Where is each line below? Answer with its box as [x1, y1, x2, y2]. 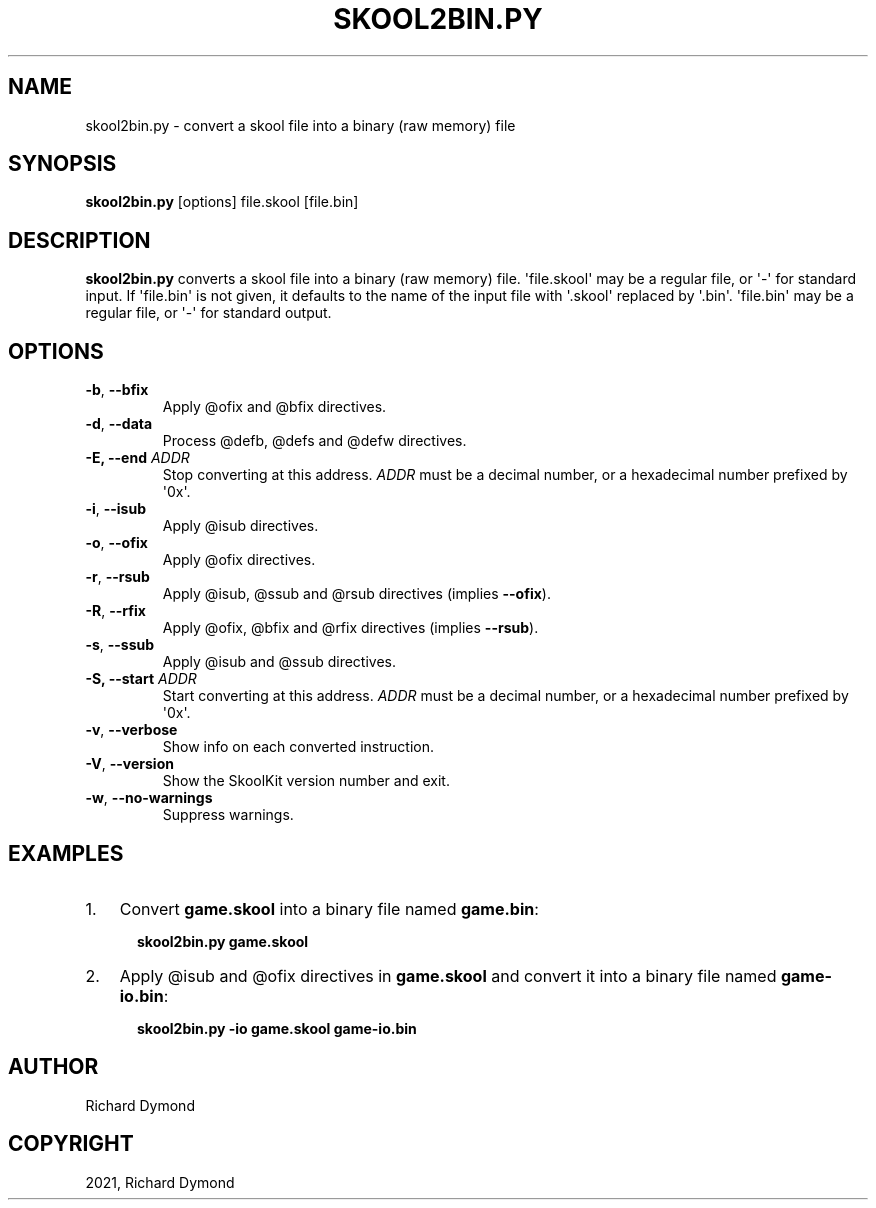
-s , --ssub [85, 636, 155, 654]
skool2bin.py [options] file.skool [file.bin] [85, 193, 359, 211]
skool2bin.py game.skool [137, 932, 309, 950]
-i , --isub [85, 500, 146, 518]
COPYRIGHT [8, 1131, 134, 1157]
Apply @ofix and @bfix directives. [162, 398, 387, 416]
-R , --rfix [85, 602, 146, 620]
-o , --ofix [85, 534, 148, 552]
